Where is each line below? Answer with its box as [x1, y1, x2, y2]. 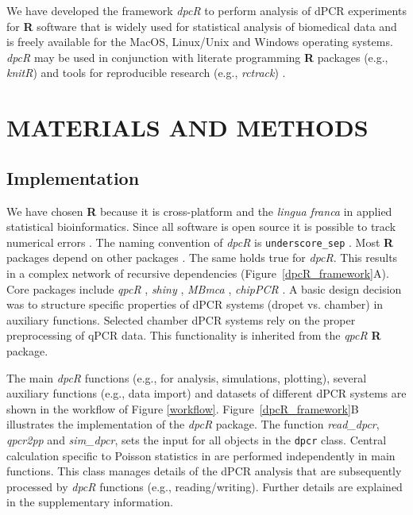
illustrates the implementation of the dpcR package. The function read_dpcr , [6, 416, 380, 432]
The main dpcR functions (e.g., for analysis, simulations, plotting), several [6, 369, 367, 386]
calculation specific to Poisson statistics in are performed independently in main [6, 447, 396, 463]
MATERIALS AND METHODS [6, 111, 369, 144]
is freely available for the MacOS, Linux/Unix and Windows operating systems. [6, 33, 393, 50]
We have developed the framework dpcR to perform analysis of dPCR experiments [6, 2, 407, 18]
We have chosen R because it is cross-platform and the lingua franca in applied [6, 202, 392, 219]
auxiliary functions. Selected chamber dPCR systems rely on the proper [6, 311, 356, 328]
